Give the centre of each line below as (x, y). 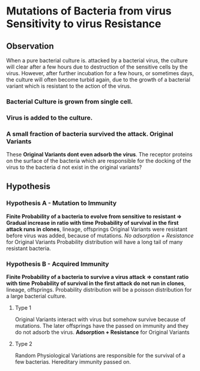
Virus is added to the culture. (50, 117)
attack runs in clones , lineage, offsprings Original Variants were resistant (97, 229)
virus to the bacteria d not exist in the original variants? (74, 167)
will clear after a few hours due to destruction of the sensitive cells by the (97, 67)
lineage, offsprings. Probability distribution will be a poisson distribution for (99, 290)
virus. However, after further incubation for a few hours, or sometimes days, (100, 73)
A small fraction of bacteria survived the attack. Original (90, 133)
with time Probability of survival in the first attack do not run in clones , (96, 283)
